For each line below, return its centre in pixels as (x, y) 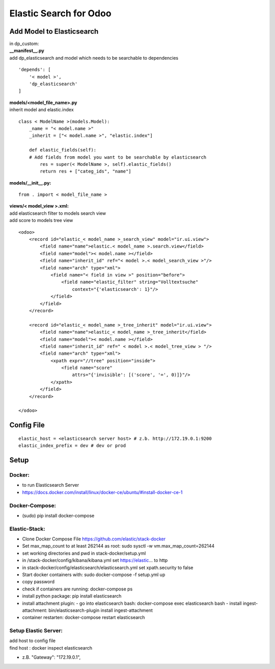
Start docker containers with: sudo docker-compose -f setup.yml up (94, 575)
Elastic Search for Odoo (60, 13)
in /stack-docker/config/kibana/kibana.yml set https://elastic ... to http (95, 560)
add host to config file (33, 641)
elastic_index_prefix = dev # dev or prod (72, 446)
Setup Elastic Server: (36, 631)
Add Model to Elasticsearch (54, 31)
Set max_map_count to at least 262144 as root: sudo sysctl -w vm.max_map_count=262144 (118, 546)
